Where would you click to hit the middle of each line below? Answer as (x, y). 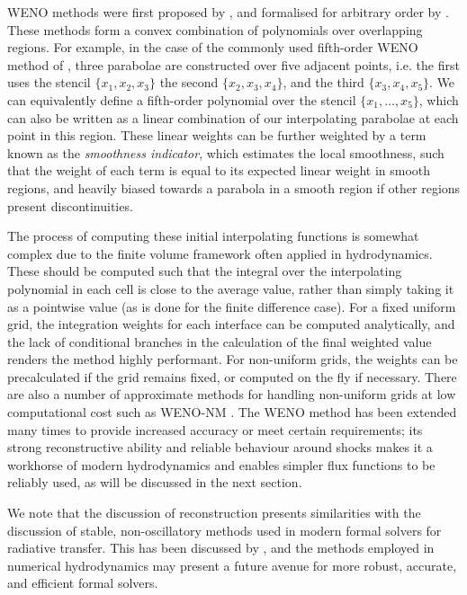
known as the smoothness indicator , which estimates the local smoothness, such (226, 152)
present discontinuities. (70, 205)
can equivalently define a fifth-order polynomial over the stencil (182, 99)
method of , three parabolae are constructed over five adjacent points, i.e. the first (233, 64)
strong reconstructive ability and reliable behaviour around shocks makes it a (220, 447)
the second (189, 82)
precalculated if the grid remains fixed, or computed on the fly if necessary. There (232, 376)
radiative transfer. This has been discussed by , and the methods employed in (221, 548)
